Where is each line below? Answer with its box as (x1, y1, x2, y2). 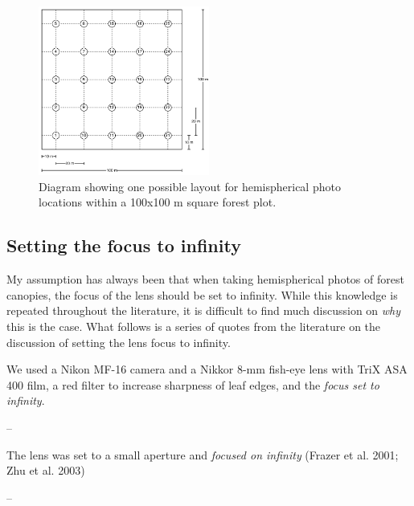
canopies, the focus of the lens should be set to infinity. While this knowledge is (6, 286, 398, 303)
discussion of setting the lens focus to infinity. (6, 333, 231, 350)
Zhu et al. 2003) (6, 462, 85, 479)
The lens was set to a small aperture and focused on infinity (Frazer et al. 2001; (6, 446, 399, 463)
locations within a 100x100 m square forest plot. (39, 194, 277, 210)
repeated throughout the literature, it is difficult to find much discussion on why (6, 302, 401, 319)
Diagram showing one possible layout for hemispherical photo (39, 178, 341, 194)
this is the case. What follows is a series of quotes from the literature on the (6, 318, 381, 335)
